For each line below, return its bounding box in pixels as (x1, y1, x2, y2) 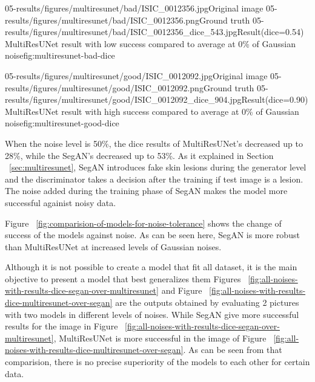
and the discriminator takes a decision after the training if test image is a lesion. (5, 172, 303, 185)
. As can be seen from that (183, 343, 282, 356)
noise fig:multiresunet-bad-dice (5, 49, 115, 62)
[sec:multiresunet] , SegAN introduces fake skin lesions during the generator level (9, 161, 307, 173)
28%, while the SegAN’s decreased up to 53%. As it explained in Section (5, 149, 274, 161)
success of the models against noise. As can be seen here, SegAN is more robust (5, 228, 300, 241)
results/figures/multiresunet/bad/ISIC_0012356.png (5, 13, 199, 26)
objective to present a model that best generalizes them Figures (5, 272, 241, 285)
